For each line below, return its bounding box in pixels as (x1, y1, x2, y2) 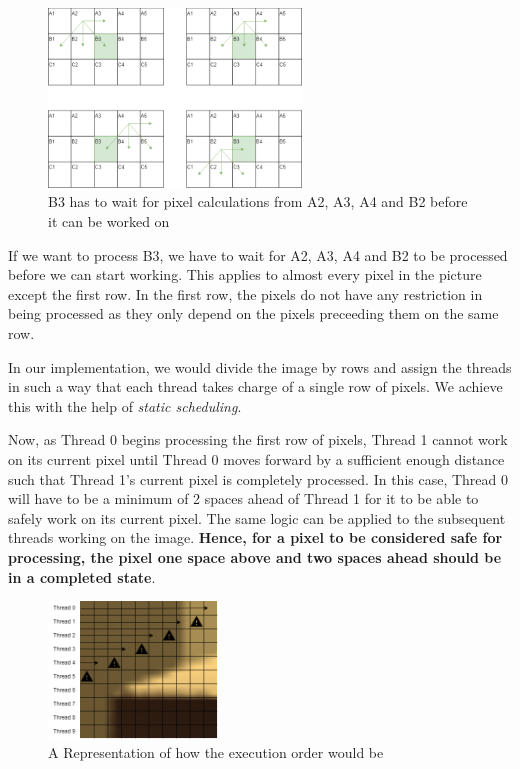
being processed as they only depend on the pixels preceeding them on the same (8, 303, 499, 324)
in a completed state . (8, 566, 156, 587)
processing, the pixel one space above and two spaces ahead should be (8, 546, 502, 567)
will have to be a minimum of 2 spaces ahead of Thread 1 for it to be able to (8, 488, 479, 509)
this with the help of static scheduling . (8, 395, 242, 416)
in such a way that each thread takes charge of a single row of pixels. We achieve (8, 376, 503, 397)
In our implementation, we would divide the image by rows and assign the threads (8, 356, 512, 377)
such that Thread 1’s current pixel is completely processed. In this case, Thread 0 (8, 468, 509, 489)
